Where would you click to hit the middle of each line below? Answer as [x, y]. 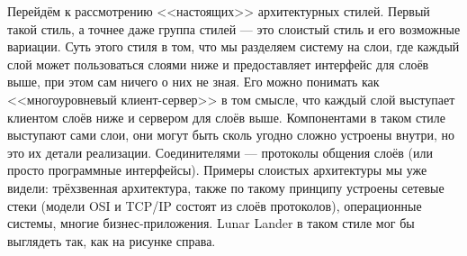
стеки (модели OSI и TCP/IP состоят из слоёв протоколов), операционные [215, 205]
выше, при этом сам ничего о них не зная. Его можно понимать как [193, 82]
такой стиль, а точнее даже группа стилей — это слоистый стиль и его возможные [234, 28]
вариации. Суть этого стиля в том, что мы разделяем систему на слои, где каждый [233, 46]
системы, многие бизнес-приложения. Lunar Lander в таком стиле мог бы [211, 223]
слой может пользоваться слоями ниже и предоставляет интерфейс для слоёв [218, 64]
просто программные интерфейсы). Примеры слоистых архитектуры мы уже [217, 170]
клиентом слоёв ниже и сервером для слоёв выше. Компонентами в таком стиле [227, 117]
